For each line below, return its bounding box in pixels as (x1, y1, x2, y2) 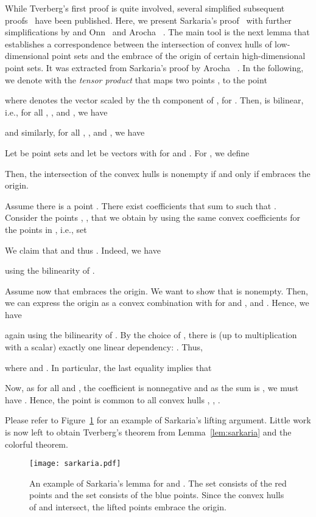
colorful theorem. (5, 437, 68, 450)
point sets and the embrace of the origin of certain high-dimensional (52, 49, 306, 62)
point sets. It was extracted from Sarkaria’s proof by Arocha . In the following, (5, 61, 304, 74)
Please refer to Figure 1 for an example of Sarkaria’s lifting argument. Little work (5, 414, 311, 426)
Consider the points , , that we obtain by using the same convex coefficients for (5, 211, 300, 224)
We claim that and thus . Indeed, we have (5, 243, 161, 256)
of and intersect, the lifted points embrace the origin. (29, 501, 226, 513)
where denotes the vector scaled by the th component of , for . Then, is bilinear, (5, 94, 304, 106)
